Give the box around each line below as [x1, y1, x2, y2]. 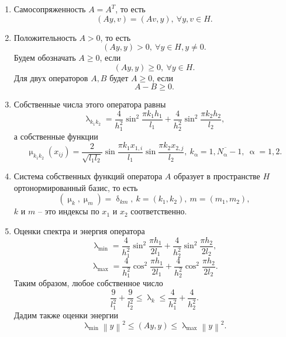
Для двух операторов [13, 71, 88, 84]
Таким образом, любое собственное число [13, 277, 163, 289]
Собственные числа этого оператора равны [13, 98, 166, 110]
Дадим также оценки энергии [13, 308, 118, 321]
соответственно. [130, 205, 187, 217]
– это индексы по [37, 205, 99, 217]
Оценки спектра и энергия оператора [13, 225, 145, 237]
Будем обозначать [13, 51, 76, 64]
